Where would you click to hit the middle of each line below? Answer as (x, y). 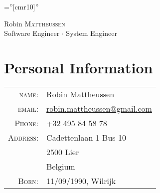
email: (28, 108)
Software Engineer (32, 33)
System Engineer (91, 33)
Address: (23, 137)
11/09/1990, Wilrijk (81, 181)
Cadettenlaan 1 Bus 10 (86, 137)
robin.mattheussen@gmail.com (99, 108)
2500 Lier (63, 152)
